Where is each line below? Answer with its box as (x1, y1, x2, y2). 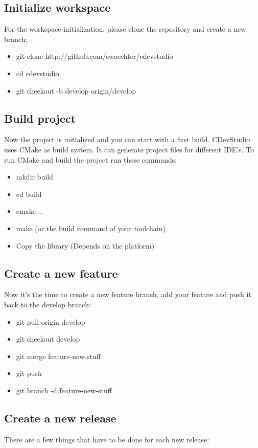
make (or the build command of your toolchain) (16, 222, 166, 233)
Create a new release (4, 410, 116, 425)
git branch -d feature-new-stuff (16, 385, 112, 395)
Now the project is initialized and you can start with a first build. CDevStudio (4, 134, 250, 145)
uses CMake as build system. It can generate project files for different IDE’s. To (4, 144, 254, 154)
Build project (4, 110, 76, 126)
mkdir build (16, 171, 53, 182)
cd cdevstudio (16, 68, 59, 78)
